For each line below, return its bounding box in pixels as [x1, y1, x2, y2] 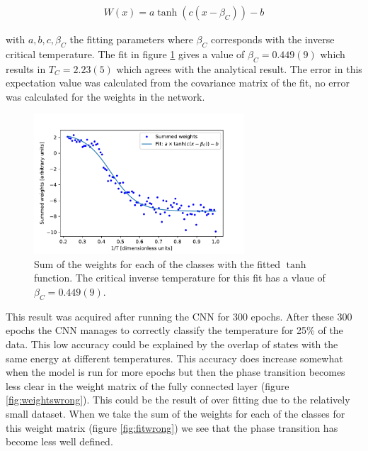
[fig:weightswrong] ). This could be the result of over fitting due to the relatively [6, 392, 350, 407]
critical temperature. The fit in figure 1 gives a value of [6, 46, 245, 61]
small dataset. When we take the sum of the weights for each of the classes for [6, 406, 345, 421]
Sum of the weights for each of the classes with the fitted [34, 256, 280, 271]
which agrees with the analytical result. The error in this [116, 61, 362, 76]
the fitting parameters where [69, 32, 193, 47]
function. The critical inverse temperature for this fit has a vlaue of [34, 270, 326, 285]
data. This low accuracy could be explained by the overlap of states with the [6, 337, 338, 352]
